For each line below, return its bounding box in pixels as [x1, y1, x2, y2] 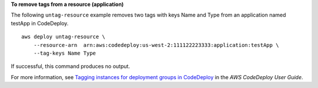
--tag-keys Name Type [33, 50, 97, 56]
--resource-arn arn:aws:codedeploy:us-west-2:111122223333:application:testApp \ [33, 42, 279, 48]
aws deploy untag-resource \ [21, 33, 105, 40]
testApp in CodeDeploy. [11, 19, 69, 26]
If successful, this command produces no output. [11, 63, 131, 70]
